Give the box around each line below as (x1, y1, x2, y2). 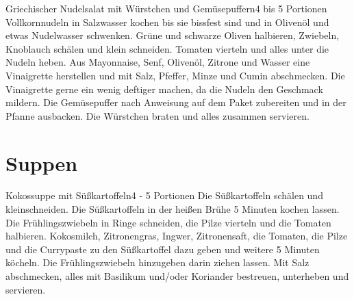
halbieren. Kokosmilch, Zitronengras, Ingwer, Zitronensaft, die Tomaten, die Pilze (5, 229, 348, 243)
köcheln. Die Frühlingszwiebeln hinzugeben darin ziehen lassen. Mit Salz (5, 255, 309, 270)
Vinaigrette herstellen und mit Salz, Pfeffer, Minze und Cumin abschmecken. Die (5, 68, 345, 82)
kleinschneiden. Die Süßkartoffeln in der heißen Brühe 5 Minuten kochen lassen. (5, 202, 340, 216)
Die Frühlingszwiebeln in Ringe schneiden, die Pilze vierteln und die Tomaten (5, 215, 331, 229)
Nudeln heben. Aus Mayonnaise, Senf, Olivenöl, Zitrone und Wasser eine (5, 55, 310, 69)
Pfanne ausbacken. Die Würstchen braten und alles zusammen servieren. (5, 108, 309, 122)
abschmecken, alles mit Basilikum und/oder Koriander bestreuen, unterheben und (5, 269, 349, 283)
